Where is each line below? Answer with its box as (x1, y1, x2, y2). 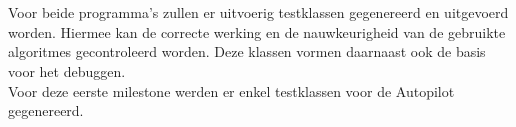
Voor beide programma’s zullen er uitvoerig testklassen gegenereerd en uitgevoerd (8, 2, 509, 23)
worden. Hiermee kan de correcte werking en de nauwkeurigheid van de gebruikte (8, 21, 506, 42)
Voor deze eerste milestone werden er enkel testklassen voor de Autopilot (8, 80, 455, 101)
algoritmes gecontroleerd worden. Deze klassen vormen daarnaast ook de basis (8, 41, 486, 62)
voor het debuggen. (8, 60, 126, 81)
